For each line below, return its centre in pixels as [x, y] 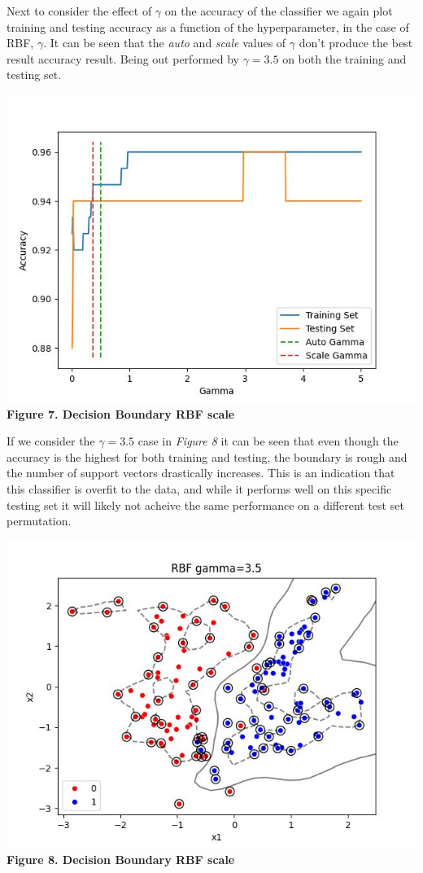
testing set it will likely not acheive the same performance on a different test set [205, 504]
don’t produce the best [356, 43]
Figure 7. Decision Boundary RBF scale [121, 413]
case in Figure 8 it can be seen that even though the [268, 441]
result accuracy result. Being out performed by [123, 58]
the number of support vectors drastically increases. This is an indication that [201, 473]
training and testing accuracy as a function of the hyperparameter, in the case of [208, 26]
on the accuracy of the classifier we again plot [279, 11]
